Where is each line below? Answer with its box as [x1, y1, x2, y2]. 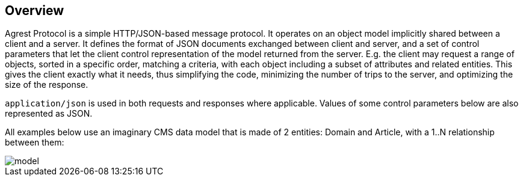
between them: [5, 137, 64, 148]
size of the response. [5, 79, 88, 90]
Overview [5, 3, 64, 18]
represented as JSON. [5, 108, 93, 119]
